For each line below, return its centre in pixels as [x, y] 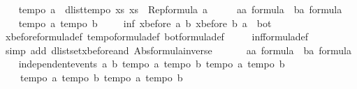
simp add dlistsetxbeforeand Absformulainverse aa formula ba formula [178, 50]
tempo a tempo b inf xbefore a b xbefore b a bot [145, 23]
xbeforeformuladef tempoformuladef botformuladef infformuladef [157, 37]
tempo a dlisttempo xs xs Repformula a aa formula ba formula [180, 9]
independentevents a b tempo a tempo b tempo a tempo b [152, 64]
